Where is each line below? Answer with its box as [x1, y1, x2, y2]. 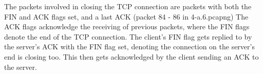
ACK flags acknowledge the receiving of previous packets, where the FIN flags [4, 21, 250, 32]
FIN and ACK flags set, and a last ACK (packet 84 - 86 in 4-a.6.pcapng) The [4, 11, 249, 22]
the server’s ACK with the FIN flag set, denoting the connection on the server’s [4, 41, 255, 52]
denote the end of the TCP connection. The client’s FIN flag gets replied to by [4, 31, 252, 42]
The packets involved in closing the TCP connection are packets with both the [4, 1, 252, 11]
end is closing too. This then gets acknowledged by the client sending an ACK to [4, 51, 259, 62]
